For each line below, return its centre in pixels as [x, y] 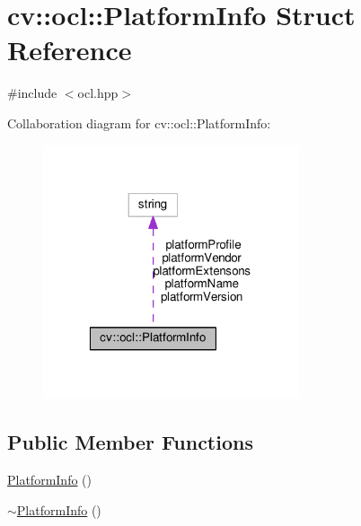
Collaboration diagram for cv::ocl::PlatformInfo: [139, 123]
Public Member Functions [130, 442]
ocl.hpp [98, 93]
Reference [70, 50]
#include [32, 93]
